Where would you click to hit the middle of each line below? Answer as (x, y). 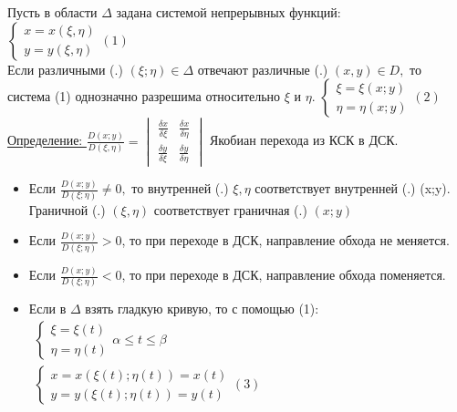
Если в (47, 309)
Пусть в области (52, 12)
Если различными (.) (65, 69)
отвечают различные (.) (263, 69)
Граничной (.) (67, 209)
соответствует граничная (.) (230, 209)
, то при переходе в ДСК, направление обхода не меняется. (286, 240)
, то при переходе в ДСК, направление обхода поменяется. (284, 275)
